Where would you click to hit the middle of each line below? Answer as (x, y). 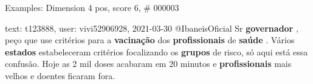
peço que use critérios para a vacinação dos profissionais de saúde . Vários (150, 40)
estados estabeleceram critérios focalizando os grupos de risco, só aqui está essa (156, 51)
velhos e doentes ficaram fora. (60, 75)
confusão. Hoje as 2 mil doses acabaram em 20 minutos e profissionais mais (148, 64)
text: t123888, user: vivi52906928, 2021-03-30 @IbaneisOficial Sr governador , (152, 28)
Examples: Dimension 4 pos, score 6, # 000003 (92, 7)
